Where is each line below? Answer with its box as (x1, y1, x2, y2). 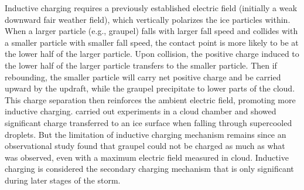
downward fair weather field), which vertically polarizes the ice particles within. (5, 13, 291, 25)
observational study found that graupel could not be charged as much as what (5, 140, 285, 152)
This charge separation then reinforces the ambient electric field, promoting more (5, 93, 296, 106)
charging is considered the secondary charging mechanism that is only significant (5, 162, 294, 175)
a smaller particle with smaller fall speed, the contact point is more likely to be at (5, 36, 299, 48)
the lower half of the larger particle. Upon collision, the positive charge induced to (5, 48, 299, 60)
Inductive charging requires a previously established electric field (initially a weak (5, 2, 298, 13)
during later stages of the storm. (5, 174, 121, 186)
